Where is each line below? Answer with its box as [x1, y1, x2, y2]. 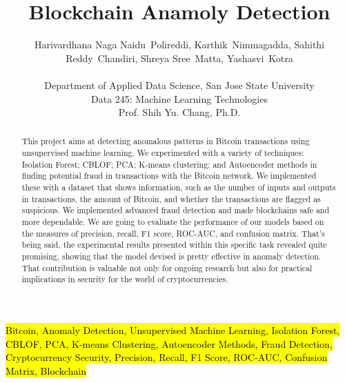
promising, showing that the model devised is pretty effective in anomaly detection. [21, 251, 322, 262]
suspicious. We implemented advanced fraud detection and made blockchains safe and [21, 204, 330, 216]
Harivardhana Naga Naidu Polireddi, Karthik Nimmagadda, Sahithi [34, 37, 325, 52]
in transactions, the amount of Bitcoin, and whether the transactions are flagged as [21, 193, 321, 204]
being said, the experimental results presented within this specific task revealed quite [21, 239, 327, 251]
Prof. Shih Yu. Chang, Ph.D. [118, 105, 241, 119]
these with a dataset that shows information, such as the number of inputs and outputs [21, 181, 336, 193]
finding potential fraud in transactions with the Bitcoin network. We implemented [21, 170, 317, 181]
